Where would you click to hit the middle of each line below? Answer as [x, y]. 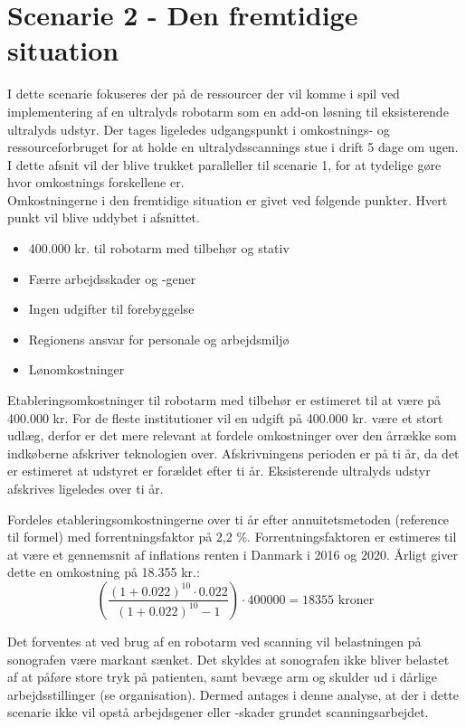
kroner [356, 600]
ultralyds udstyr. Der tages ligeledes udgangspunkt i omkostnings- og [199, 129]
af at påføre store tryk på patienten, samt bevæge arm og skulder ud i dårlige [222, 677]
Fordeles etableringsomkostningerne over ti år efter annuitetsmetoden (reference [228, 519]
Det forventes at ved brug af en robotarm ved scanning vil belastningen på [214, 641]
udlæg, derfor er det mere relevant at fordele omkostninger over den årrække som [232, 435]
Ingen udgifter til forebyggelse [111, 309]
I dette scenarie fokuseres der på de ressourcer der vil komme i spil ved [204, 94]
